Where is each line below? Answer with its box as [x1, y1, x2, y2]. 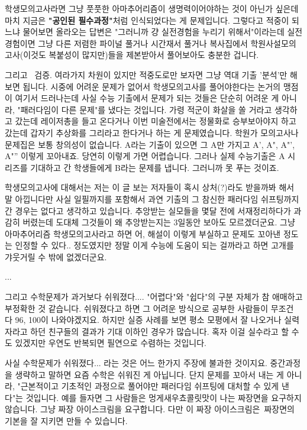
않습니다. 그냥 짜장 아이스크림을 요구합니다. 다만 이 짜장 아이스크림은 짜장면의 [5, 403, 295, 415]
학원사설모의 [250, 37, 296, 49]
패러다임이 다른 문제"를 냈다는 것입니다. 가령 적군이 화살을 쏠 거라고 [20, 103, 272, 115]
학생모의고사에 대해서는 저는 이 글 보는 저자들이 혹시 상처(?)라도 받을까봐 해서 [5, 181, 295, 193]
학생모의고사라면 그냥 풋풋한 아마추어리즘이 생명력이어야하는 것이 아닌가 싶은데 [5, 2, 299, 14]
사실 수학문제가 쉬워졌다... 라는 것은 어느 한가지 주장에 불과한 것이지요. [5, 357, 267, 369]
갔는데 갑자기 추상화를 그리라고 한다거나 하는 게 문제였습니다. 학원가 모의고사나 [5, 126, 299, 138]
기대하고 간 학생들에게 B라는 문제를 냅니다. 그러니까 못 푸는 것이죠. [30, 161, 279, 173]
